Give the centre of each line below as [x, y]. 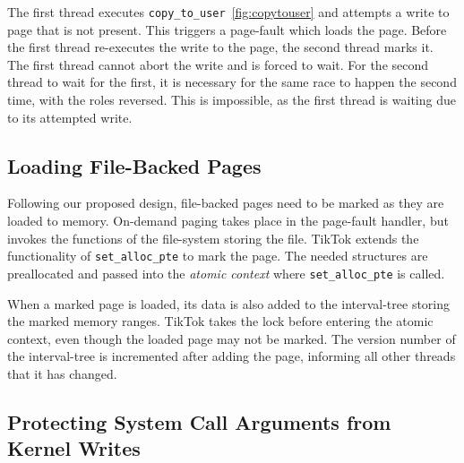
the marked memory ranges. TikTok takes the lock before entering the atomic [220, 321]
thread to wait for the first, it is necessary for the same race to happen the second [232, 82]
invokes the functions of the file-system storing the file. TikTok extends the [213, 238]
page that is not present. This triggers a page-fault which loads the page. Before [227, 29]
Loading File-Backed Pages [134, 165]
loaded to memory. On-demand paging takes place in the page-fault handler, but [228, 221]
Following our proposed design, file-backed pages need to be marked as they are [226, 203]
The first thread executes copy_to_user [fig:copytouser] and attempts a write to [228, 12]
